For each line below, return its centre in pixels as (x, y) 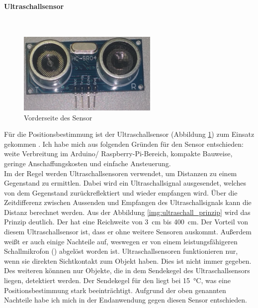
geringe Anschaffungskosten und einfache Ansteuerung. (87, 163)
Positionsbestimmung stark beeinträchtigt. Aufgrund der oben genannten (115, 290)
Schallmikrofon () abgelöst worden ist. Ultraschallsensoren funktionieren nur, (121, 251)
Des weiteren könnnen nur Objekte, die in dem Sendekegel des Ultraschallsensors (127, 270)
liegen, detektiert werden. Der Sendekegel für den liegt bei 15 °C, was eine (117, 280)
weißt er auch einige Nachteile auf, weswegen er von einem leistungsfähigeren (121, 241)
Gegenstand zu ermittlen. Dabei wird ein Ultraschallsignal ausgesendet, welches (125, 183)
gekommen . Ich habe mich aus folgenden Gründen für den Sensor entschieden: (124, 144)
